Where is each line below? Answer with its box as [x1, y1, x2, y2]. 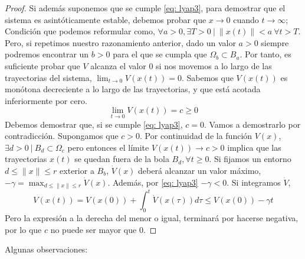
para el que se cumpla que [113, 48, 207, 60]
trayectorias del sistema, [5, 71, 92, 83]
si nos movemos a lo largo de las [156, 59, 272, 72]
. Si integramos [227, 176, 281, 188]
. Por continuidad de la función [140, 129, 252, 142]
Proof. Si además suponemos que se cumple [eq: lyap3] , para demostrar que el [5, 2, 286, 14]
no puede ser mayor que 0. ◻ [50, 223, 157, 235]
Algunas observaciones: [5, 243, 88, 255]
